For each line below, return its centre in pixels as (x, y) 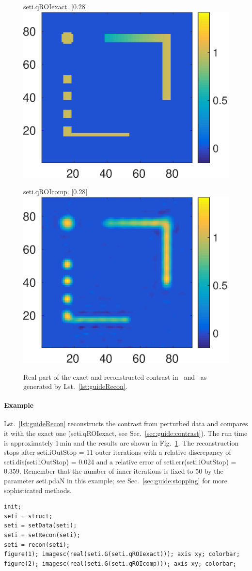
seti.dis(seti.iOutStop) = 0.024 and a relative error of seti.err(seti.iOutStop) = (120, 461)
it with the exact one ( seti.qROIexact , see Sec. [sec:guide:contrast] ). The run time (126, 433)
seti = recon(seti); (37, 545)
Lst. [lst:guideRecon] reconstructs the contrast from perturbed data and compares (126, 424)
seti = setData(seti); (40, 526)
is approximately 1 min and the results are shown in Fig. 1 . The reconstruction (121, 442)
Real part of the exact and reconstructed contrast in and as (115, 377)
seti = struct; (28, 516)
